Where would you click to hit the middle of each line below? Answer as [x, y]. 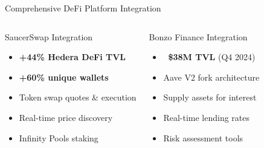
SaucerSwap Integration [49, 36]
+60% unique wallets [64, 77]
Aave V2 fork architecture [211, 77]
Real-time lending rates [207, 117]
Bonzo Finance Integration [198, 36]
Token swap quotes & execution [78, 97]
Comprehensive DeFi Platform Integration [83, 8]
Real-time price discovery [66, 117]
